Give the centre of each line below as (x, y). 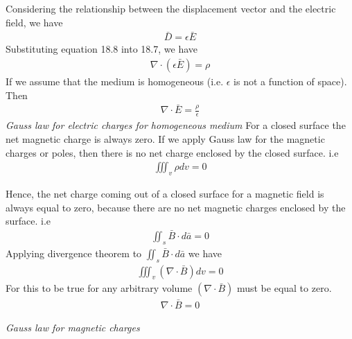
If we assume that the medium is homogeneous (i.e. (115, 81)
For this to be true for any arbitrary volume (99, 288)
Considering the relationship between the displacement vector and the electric (171, 8)
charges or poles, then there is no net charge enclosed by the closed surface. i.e (172, 152)
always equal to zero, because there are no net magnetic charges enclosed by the (176, 207)
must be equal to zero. (284, 288)
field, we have (34, 22)
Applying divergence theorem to (74, 253)
